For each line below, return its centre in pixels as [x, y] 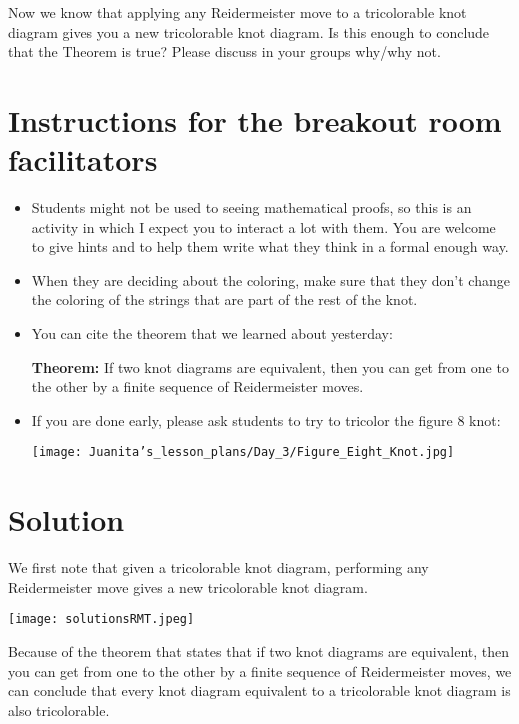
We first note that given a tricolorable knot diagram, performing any [218, 567]
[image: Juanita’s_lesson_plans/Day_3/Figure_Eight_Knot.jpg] [243, 452]
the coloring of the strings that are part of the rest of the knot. [224, 299]
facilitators [83, 159]
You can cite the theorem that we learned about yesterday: [212, 333]
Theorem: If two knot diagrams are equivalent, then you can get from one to [270, 366]
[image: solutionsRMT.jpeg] [101, 619]
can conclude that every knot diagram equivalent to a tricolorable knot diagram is [259, 690]
